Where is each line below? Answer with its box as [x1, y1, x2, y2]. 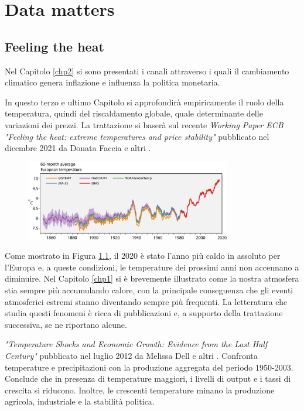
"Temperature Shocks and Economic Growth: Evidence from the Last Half [5, 338, 268, 350]
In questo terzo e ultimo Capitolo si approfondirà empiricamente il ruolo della [5, 95, 284, 108]
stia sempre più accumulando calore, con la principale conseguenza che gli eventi [5, 283, 293, 296]
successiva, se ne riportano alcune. [5, 318, 127, 330]
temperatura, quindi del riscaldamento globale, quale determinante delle [5, 107, 263, 119]
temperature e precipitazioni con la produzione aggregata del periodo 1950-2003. [5, 361, 293, 373]
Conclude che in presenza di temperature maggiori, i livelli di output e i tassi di [5, 372, 291, 385]
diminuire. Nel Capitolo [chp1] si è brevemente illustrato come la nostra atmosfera [5, 272, 299, 285]
